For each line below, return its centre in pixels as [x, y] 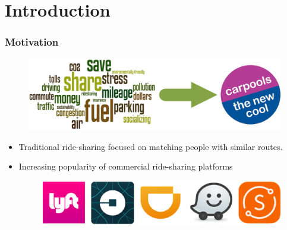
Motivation [32, 42]
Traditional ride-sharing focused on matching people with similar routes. [151, 146]
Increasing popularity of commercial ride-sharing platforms [126, 166]
